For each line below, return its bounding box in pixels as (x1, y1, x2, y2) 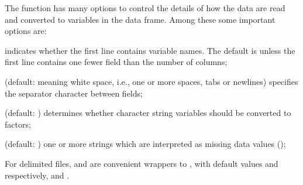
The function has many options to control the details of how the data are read (5, 2, 285, 13)
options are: (5, 25, 47, 37)
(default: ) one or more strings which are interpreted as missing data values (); (5, 138, 286, 150)
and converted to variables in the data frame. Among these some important (5, 13, 276, 25)
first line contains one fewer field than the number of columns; (5, 56, 228, 68)
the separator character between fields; (5, 87, 143, 99)
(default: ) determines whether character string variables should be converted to (5, 107, 291, 119)
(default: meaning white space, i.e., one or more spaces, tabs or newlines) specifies (5, 75, 298, 87)
